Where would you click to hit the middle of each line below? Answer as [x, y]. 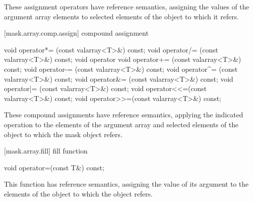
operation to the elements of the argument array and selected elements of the [121, 124]
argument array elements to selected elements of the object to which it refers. [122, 16]
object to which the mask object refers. [63, 134]
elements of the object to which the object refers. [78, 193]
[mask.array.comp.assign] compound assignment [76, 33]
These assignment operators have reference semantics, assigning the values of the [127, 6]
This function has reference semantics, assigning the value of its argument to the [126, 184]
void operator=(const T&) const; [54, 167]
